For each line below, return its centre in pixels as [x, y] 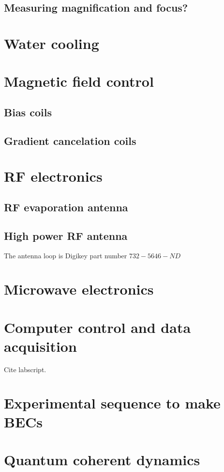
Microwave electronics [79, 289]
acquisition [40, 346]
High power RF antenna [66, 235]
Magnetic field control [79, 81]
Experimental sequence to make [112, 402]
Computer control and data [97, 327]
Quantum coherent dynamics [102, 460]
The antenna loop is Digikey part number [66, 256]
